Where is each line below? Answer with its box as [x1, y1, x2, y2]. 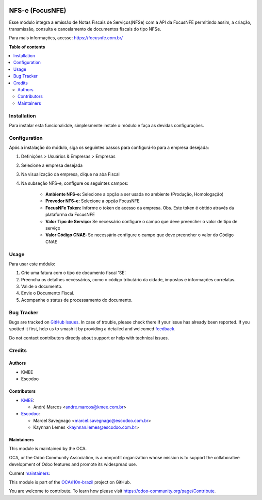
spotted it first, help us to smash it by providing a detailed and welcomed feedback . [9, 326, 176, 332]
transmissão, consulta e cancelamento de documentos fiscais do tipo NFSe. [9, 26, 161, 32]
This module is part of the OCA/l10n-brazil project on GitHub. [9, 479, 131, 485]
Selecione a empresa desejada [21, 162, 83, 168]
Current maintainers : [9, 470, 50, 476]
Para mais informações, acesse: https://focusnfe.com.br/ [9, 35, 123, 41]
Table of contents [9, 44, 46, 49]
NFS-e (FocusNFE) [9, 6, 66, 15]
